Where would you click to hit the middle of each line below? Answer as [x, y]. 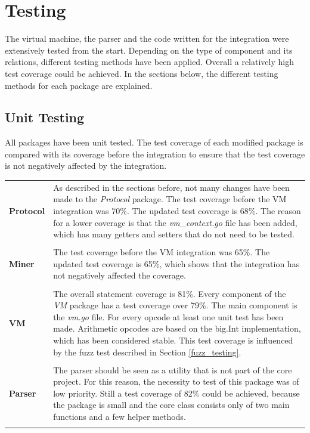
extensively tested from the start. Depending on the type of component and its [149, 50]
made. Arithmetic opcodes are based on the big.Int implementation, [177, 328]
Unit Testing [45, 117]
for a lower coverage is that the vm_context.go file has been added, [175, 222]
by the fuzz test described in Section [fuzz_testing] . [147, 352]
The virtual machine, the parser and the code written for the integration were [147, 38]
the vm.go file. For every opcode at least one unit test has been [168, 316]
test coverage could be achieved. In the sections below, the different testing [142, 73]
